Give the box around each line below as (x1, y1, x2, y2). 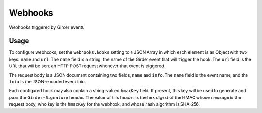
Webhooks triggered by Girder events (9, 24, 84, 30)
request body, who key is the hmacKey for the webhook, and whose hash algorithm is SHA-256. (9, 101, 200, 107)
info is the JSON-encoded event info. (9, 79, 86, 85)
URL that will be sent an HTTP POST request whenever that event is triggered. (9, 63, 165, 69)
